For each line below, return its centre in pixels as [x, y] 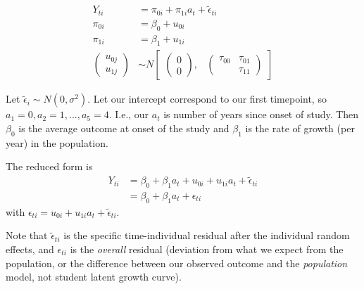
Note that [27, 235]
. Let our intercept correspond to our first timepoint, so [207, 99]
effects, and [30, 249]
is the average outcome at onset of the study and [124, 128]
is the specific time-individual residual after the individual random [207, 235]
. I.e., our [129, 114]
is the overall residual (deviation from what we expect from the [207, 249]
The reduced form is [49, 166]
